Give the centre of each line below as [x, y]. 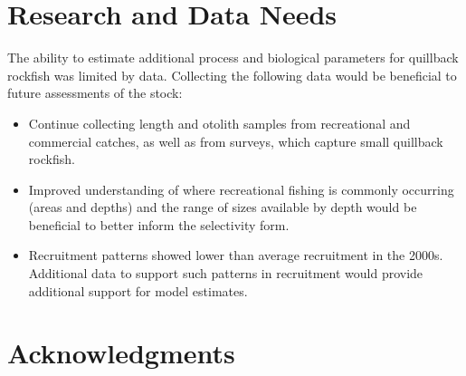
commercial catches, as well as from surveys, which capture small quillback [236, 141]
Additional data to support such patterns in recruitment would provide [226, 273]
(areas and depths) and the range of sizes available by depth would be [223, 207]
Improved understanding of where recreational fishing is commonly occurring [241, 189]
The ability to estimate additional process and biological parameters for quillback [233, 58]
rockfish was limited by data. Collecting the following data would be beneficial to [232, 75]
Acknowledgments [121, 353]
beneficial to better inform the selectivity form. [159, 224]
